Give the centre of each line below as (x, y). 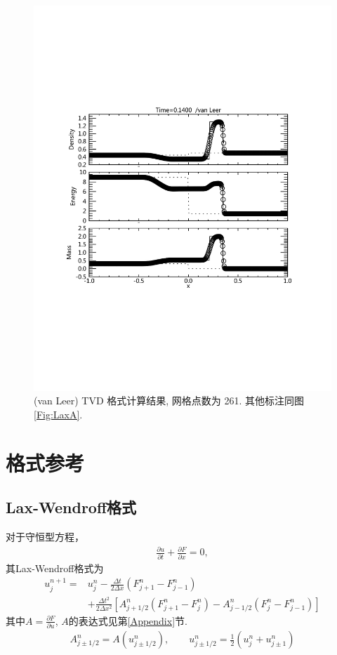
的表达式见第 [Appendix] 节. (128, 620)
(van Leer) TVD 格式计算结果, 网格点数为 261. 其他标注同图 (169, 401)
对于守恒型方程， (45, 537)
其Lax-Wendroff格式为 (55, 568)
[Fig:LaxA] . (58, 415)
